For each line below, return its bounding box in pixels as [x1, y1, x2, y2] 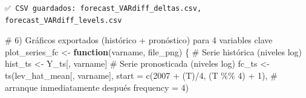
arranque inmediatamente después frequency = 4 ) [5, 81, 189, 93]
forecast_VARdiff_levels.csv [5, 16, 122, 25]
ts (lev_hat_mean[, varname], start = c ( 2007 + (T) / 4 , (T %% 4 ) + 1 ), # [5, 69, 278, 81]
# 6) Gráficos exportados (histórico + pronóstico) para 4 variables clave [5, 34, 273, 46]
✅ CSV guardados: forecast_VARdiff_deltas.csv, [5, 4, 202, 13]
